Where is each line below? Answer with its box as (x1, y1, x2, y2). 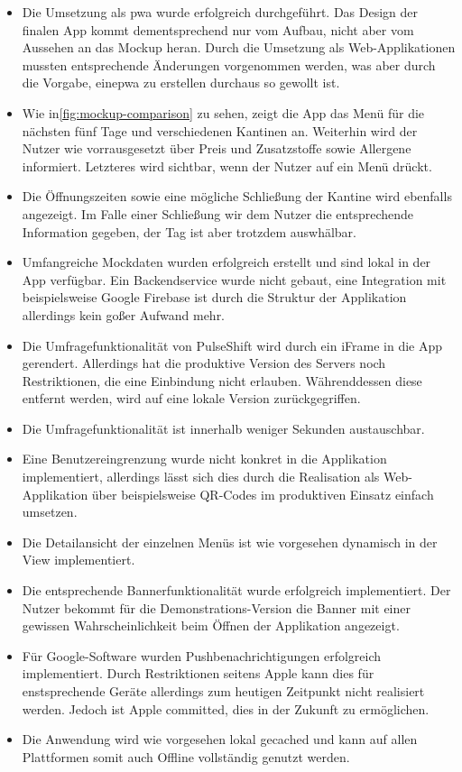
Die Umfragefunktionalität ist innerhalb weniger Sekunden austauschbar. (22, 418, 425, 437)
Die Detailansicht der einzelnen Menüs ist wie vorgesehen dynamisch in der (22, 532, 438, 551)
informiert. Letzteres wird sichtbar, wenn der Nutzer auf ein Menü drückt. (22, 156, 432, 175)
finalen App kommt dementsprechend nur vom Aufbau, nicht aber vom (22, 20, 414, 39)
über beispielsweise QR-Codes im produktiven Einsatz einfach (91, 484, 434, 503)
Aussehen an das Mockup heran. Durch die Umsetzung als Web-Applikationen (22, 38, 456, 57)
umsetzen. (22, 502, 78, 521)
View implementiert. (22, 550, 135, 569)
